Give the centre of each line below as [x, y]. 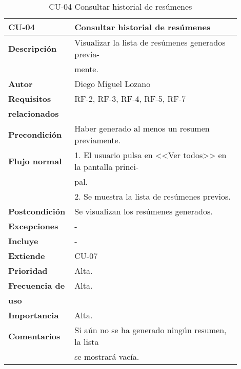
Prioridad [28, 270]
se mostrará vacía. [107, 356]
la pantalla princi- [107, 167]
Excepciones [33, 226]
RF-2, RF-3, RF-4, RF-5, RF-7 [130, 99]
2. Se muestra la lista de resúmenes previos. [153, 196]
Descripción [33, 48]
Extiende [27, 256]
